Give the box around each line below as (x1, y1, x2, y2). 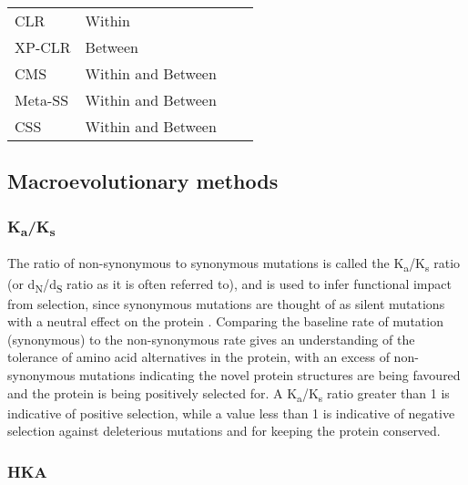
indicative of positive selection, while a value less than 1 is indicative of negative (7, 403, 455, 422)
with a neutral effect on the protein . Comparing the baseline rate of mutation (7, 312, 443, 331)
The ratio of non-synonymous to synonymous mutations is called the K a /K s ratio (7, 253, 461, 275)
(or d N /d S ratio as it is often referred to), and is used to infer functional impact (7, 273, 452, 295)
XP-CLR (15, 36, 71, 57)
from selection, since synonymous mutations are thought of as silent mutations (7, 294, 445, 313)
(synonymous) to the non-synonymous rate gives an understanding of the (7, 329, 415, 348)
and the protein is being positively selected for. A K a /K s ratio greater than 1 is (7, 383, 450, 405)
